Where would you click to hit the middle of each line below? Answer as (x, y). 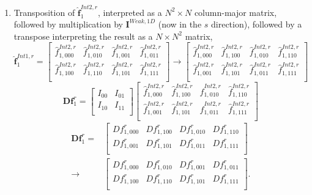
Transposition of (44, 12)
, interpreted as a (130, 12)
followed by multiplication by (68, 24)
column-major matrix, (236, 12)
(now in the (180, 24)
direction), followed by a (257, 24)
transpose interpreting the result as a (83, 36)
